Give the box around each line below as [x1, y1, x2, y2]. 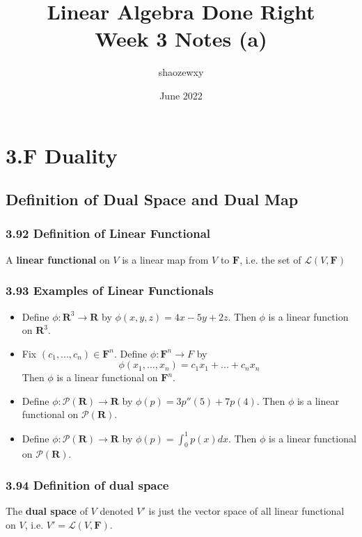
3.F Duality [6, 141, 118, 169]
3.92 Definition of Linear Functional [6, 225, 211, 242]
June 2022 [159, 88, 203, 102]
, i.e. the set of [239, 252, 301, 266]
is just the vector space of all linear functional [148, 504, 345, 518]
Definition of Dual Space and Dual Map [6, 189, 299, 210]
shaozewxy [158, 65, 204, 79]
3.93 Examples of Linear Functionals [6, 282, 214, 299]
